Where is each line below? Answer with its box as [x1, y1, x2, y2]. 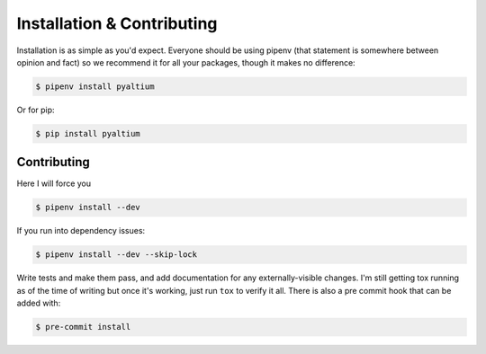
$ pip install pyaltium [35, 128, 141, 138]
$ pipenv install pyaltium [35, 81, 155, 92]
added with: [16, 297, 61, 309]
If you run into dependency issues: [16, 226, 146, 236]
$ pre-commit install [35, 322, 131, 332]
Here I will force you [16, 178, 92, 189]
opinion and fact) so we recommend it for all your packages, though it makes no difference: [16, 57, 355, 67]
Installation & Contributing [16, 13, 218, 33]
